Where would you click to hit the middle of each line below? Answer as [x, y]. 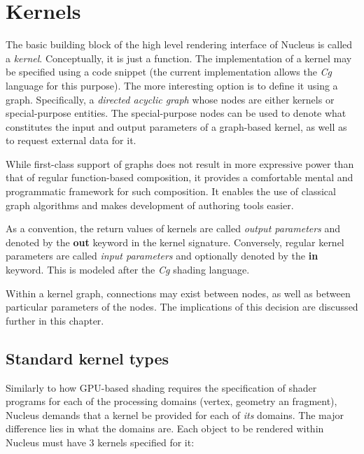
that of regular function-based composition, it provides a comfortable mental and [180, 177]
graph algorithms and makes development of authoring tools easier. [150, 205]
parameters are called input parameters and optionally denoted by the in [162, 256]
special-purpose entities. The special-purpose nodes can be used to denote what [176, 113]
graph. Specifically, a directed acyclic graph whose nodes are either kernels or [170, 99]
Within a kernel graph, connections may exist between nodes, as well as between [178, 293]
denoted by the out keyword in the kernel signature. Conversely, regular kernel [175, 242]
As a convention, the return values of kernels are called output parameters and [173, 228]
